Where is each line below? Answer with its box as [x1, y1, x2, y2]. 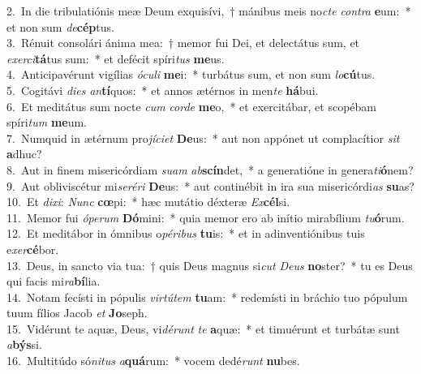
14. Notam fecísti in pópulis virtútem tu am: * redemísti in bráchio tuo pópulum [6, 288, 408, 305]
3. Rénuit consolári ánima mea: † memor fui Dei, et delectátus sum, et [6, 34, 360, 51]
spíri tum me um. [6, 114, 88, 131]
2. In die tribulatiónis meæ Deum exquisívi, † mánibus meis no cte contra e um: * [6, 2, 411, 19]
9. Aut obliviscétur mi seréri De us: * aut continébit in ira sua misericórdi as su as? [6, 177, 415, 194]
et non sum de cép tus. [6, 18, 114, 35]
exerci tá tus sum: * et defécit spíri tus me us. [6, 49, 225, 67]
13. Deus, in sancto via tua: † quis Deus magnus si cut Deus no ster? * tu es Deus [6, 256, 413, 273]
